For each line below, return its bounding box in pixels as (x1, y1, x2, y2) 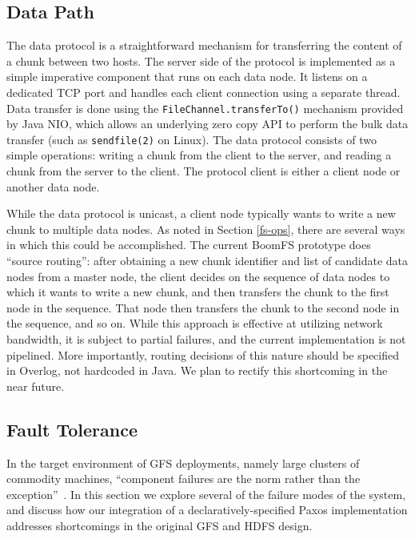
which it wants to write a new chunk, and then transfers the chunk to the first (6, 284, 389, 300)
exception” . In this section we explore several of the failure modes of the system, (6, 485, 406, 502)
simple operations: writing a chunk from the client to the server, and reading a (6, 147, 392, 163)
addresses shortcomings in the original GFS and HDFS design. (6, 517, 313, 533)
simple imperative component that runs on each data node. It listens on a (6, 68, 368, 85)
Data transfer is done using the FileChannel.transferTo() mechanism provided (6, 99, 404, 116)
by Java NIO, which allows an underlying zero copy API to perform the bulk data (6, 115, 409, 132)
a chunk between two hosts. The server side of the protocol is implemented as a (6, 52, 396, 69)
